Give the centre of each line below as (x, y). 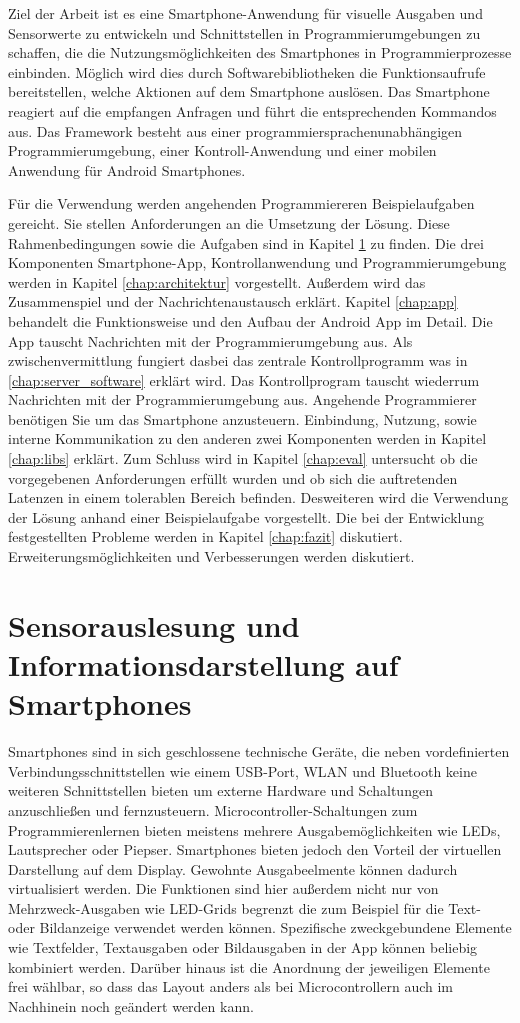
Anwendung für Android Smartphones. (127, 169)
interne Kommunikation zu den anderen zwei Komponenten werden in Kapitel (247, 438)
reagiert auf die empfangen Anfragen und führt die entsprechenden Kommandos (252, 110)
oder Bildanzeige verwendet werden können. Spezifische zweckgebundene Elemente (260, 927)
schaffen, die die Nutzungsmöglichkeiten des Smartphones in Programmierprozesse (260, 52)
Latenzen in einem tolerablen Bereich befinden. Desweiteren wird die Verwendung (258, 497)
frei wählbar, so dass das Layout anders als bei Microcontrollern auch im (231, 986)
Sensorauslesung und (154, 624)
